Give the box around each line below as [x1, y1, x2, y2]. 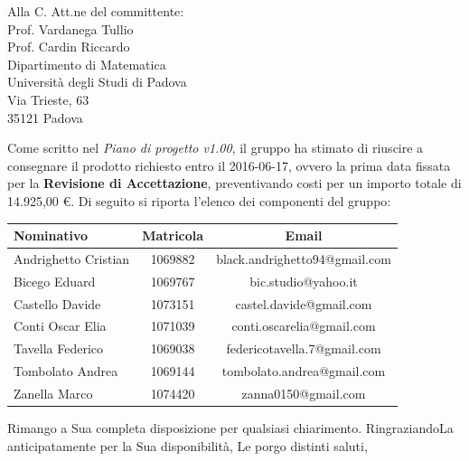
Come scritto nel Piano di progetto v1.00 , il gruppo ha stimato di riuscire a [7, 138, 424, 157]
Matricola [142, 226, 204, 245]
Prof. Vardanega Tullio [7, 19, 134, 38]
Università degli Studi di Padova [7, 72, 187, 91]
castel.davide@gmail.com [235, 294, 372, 313]
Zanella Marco [14, 383, 93, 402]
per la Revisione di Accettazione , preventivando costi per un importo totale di [7, 174, 462, 193]
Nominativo [14, 226, 89, 245]
